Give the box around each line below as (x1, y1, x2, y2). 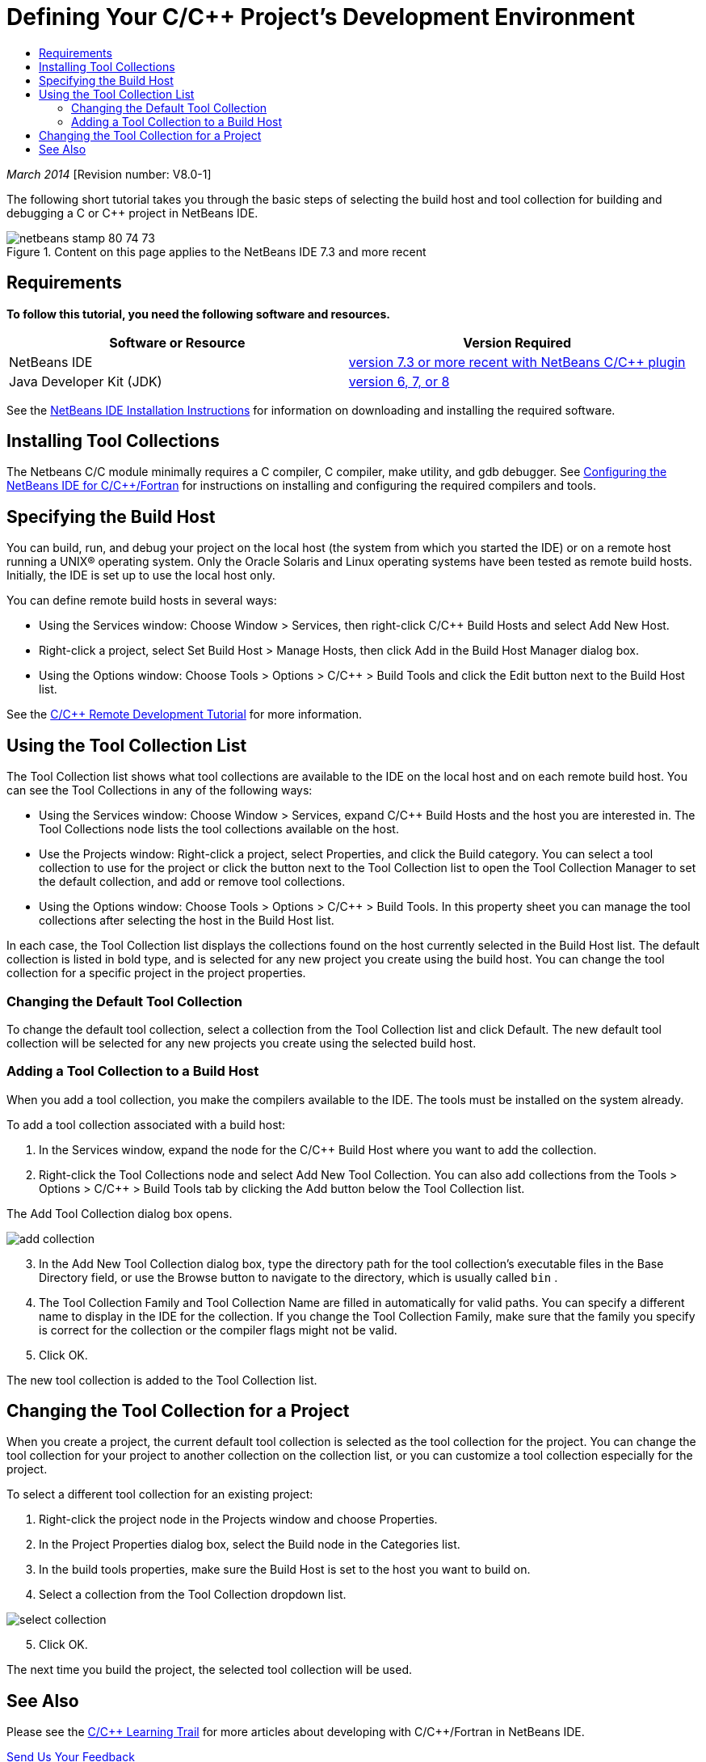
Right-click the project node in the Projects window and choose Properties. (39, 1512, 438, 1527)
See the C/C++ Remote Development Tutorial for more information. (6, 707, 363, 722)
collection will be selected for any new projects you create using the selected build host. (6, 1035, 477, 1050)
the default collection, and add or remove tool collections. (39, 875, 346, 889)
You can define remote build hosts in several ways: (6, 593, 277, 608)
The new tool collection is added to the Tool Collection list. (6, 1372, 317, 1387)
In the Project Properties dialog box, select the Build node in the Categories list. (39, 1537, 460, 1552)
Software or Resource (109, 334, 246, 351)
